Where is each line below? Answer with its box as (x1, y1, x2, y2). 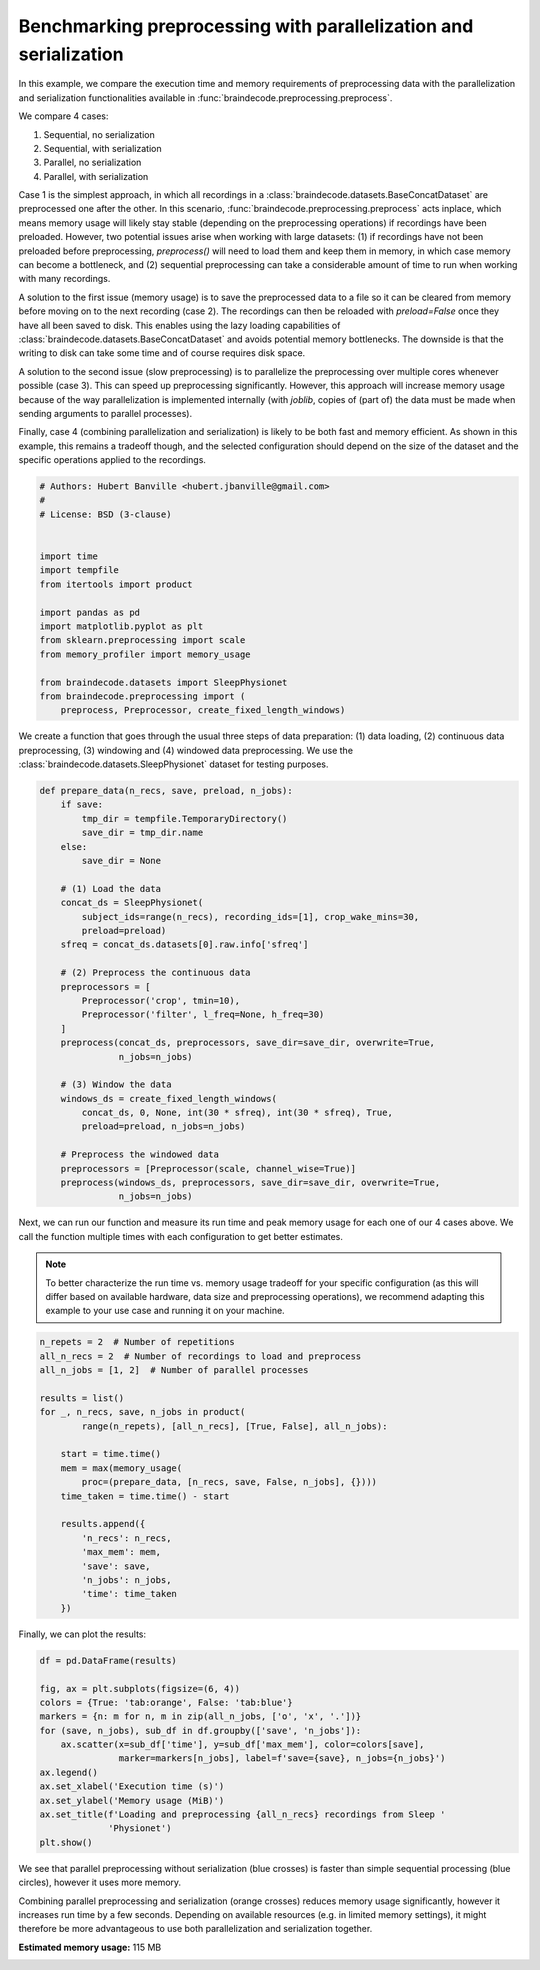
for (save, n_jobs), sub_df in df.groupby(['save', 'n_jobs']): (39, 1725, 362, 1736)
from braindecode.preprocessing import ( (39, 690, 246, 702)
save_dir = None (81, 855, 162, 867)
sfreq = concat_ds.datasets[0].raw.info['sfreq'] (60, 939, 309, 950)
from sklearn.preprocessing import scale (39, 635, 246, 646)
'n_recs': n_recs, (81, 1532, 172, 1544)
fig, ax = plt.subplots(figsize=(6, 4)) (39, 1683, 240, 1694)
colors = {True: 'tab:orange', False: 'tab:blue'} (39, 1696, 294, 1708)
